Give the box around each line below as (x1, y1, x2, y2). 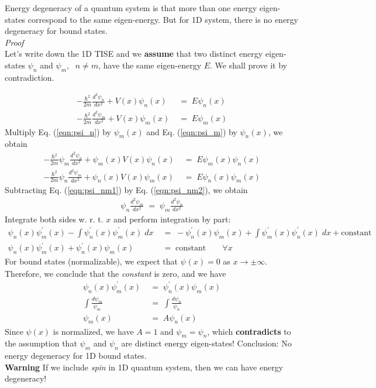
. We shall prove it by (210, 59, 287, 71)
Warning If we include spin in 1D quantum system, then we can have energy (5, 360, 284, 373)
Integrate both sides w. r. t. (5, 212, 104, 225)
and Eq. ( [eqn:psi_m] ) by (146, 125, 237, 138)
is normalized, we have (53, 325, 134, 337)
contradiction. (5, 71, 54, 83)
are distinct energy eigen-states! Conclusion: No (121, 337, 292, 349)
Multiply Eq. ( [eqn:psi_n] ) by (5, 125, 111, 138)
